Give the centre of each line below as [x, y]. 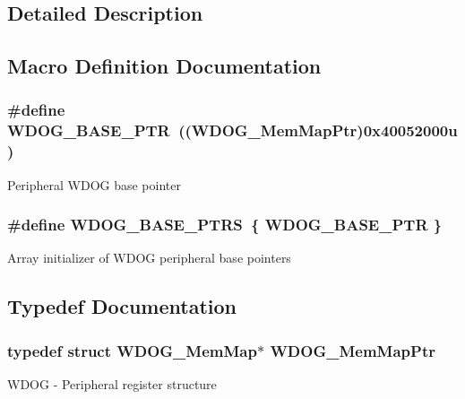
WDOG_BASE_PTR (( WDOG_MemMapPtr [182, 130]
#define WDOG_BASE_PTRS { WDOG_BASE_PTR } [225, 225]
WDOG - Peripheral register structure [112, 384]
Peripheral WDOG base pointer [94, 184]
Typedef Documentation [122, 306]
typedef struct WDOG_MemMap [132, 350]
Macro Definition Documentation [164, 66]
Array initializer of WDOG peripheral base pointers [149, 258]
